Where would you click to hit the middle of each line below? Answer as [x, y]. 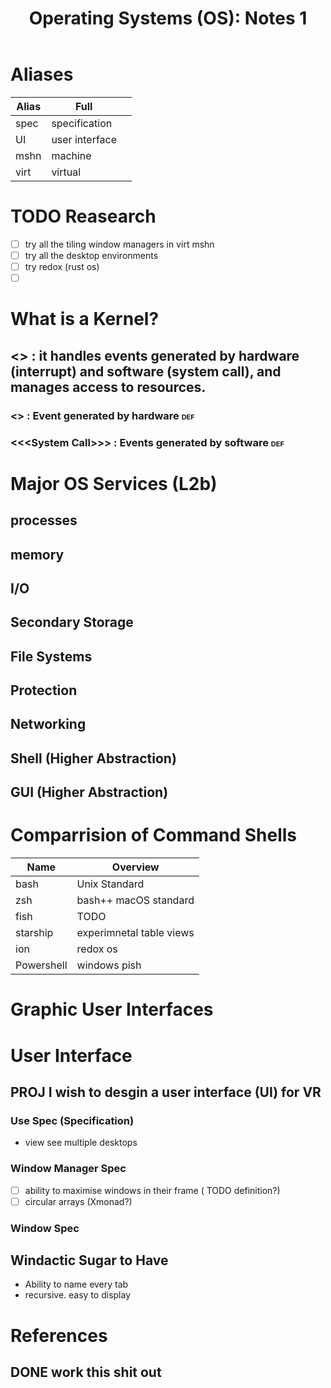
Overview [135, 867]
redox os [97, 949]
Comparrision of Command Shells [154, 835]
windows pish [109, 965]
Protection [44, 690]
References [59, 1335]
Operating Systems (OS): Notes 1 [168, 18]
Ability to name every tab [76, 1284]
